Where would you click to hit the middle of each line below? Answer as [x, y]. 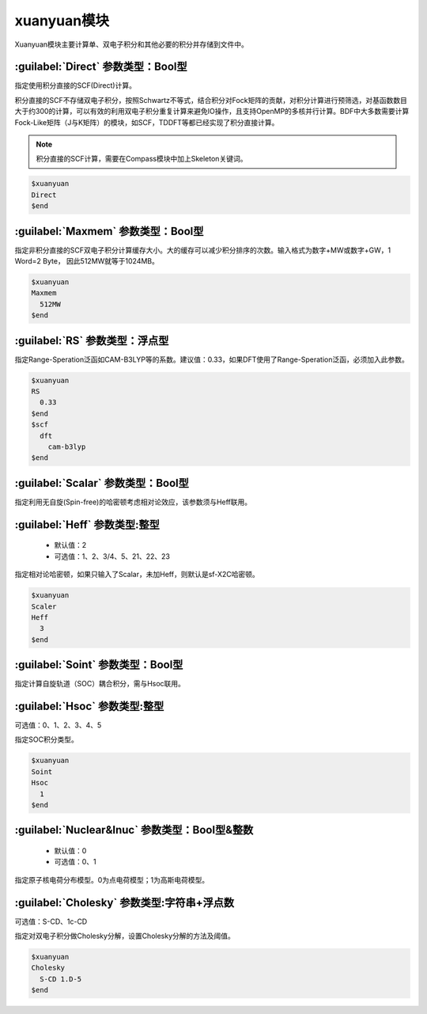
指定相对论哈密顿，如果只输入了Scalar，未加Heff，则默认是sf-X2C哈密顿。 [137, 575]
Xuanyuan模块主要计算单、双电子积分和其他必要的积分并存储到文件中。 [132, 44]
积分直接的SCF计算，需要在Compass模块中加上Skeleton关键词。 [142, 159]
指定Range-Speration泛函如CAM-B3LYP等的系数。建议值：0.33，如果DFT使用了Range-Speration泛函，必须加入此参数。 [212, 359]
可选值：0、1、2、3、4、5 [58, 725]
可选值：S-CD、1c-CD [51, 921]
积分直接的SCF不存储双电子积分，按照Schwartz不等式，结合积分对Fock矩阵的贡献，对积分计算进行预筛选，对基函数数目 [211, 100]
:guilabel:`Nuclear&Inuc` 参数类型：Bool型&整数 [134, 830]
